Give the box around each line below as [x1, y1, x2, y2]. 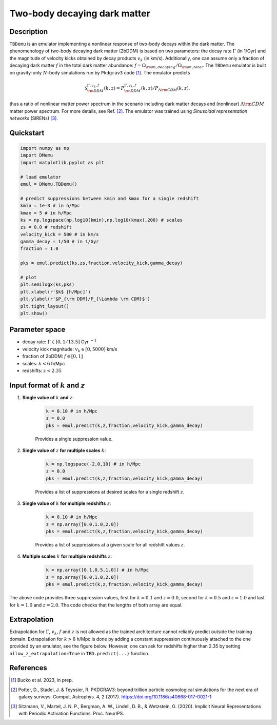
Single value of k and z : [22, 394, 74, 400]
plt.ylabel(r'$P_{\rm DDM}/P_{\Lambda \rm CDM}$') [20, 296, 151, 302]
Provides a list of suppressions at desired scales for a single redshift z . [35, 488, 185, 495]
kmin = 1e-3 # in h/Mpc [20, 203, 81, 209]
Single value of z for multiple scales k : [22, 447, 106, 454]
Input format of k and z [9, 381, 85, 389]
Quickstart [9, 128, 45, 137]
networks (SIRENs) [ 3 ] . [9, 115, 58, 121]
